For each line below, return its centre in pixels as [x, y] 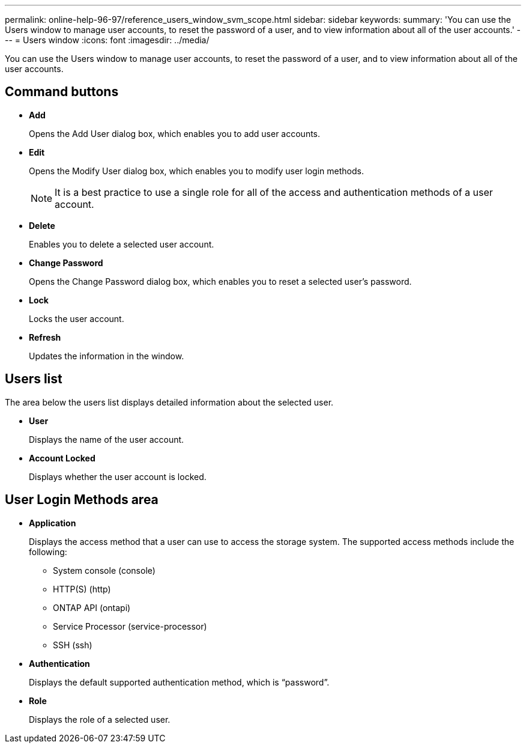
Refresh [45, 337]
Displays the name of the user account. [107, 439]
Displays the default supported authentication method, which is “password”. [179, 682]
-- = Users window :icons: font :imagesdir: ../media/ [107, 40]
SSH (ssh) [73, 645]
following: [48, 552]
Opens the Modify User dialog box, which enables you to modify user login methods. [196, 171]
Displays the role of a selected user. [100, 719]
